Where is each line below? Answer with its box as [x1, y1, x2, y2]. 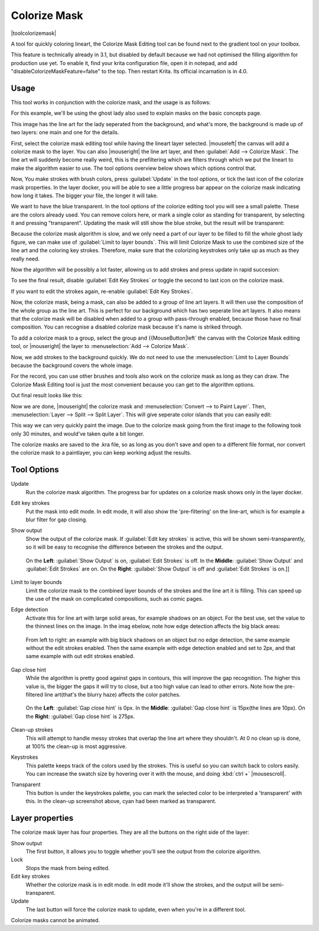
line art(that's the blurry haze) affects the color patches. [44, 691, 181, 698]
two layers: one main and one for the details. [11, 129, 119, 136]
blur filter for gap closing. [25, 516, 88, 523]
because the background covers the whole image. [11, 362, 133, 369]
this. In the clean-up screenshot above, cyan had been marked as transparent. [25, 798, 217, 805]
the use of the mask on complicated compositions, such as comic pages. [25, 595, 204, 603]
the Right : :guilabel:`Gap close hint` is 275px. [25, 713, 135, 720]
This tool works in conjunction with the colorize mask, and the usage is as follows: [11, 99, 211, 106]
